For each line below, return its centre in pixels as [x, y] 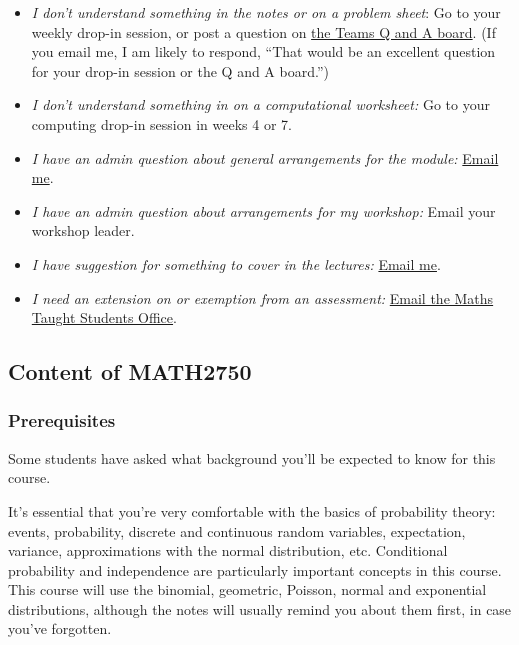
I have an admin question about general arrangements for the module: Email [265, 157]
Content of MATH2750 [130, 371]
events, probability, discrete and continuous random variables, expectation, [237, 530]
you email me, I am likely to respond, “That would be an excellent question [263, 51]
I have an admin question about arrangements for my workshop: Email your [263, 210]
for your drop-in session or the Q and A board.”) [180, 70]
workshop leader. [83, 230]
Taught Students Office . [104, 317]
